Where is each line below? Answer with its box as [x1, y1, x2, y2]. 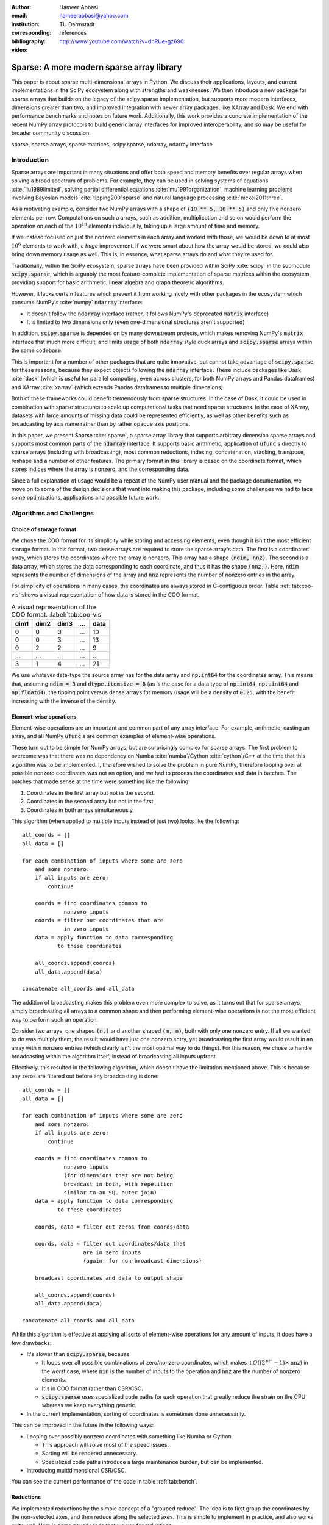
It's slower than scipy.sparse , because [26, 1350, 130, 1357]
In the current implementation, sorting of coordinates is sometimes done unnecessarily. [26, 1410, 246, 1418]
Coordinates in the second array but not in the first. [26, 798, 155, 805]
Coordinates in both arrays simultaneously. [26, 806, 134, 814]
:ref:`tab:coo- [280, 583, 314, 590]
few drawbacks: [11, 1339, 52, 1346]
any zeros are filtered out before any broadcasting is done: [11, 1072, 159, 1080]
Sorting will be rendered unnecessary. [41, 1449, 138, 1457]
